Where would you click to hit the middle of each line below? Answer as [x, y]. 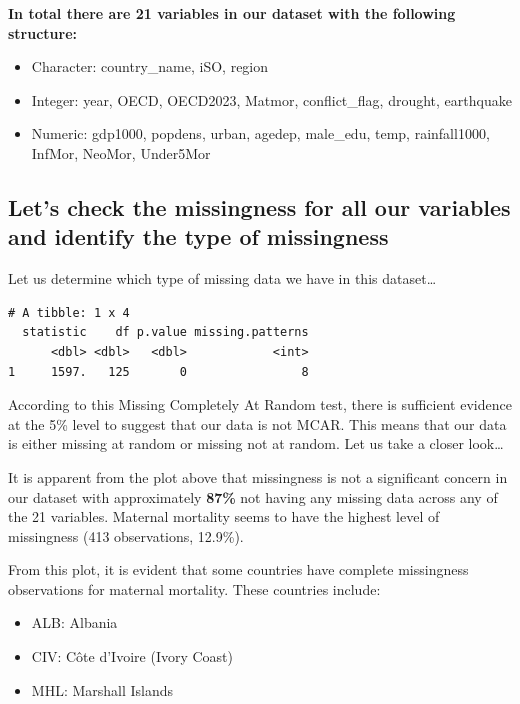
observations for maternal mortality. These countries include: [194, 588]
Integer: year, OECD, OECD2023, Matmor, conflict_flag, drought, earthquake [271, 99]
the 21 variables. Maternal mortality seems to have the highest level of [224, 516]
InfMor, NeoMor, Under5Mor [121, 152]
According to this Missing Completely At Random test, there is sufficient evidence [260, 404]
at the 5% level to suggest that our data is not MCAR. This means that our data [257, 423]
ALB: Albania [74, 622]
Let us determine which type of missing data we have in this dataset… [222, 278]
